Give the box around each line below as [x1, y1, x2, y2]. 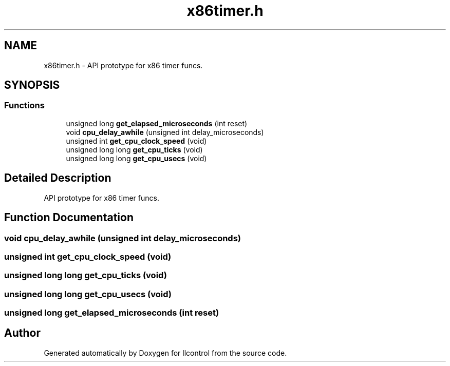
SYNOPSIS [4, 79, 60, 92]
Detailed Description [4, 171, 111, 185]
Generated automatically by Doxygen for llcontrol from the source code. [44, 348, 287, 357]
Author [4, 326, 41, 340]
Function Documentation [4, 211, 134, 224]
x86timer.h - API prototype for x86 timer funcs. [44, 61, 203, 70]
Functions [4, 100, 45, 111]
